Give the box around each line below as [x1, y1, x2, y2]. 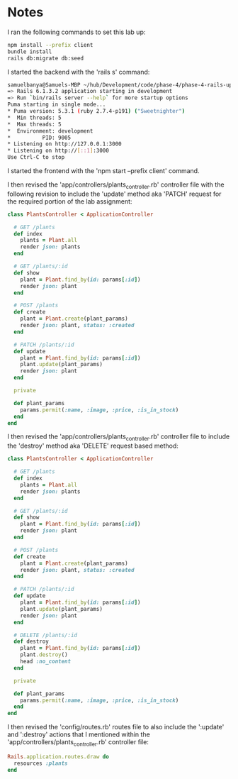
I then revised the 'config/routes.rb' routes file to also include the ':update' [7, 723, 225, 731]
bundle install [7, 48, 52, 55]
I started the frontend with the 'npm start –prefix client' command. [7, 167, 200, 175]
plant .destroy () [20, 651, 69, 658]
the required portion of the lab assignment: [7, 197, 132, 206]
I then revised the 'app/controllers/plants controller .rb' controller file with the [7, 180, 225, 190]
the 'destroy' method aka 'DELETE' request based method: [7, 441, 179, 451]
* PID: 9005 [7, 134, 72, 141]
